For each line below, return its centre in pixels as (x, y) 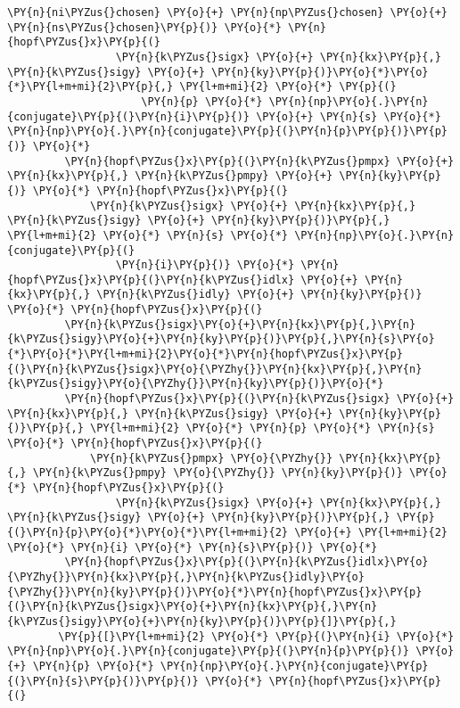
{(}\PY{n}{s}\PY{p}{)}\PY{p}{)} (103, 681)
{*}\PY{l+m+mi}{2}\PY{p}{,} (90, 87)
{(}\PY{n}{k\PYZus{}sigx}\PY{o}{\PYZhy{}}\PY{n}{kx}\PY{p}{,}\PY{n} (215, 369)
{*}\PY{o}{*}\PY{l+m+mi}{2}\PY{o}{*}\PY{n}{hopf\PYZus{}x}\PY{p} (205, 354)
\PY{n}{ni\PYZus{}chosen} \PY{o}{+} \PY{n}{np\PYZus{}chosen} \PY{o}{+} (227, 12)
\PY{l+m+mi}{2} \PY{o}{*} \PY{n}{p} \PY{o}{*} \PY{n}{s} (263, 428)
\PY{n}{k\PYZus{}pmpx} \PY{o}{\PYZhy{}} (212, 458)
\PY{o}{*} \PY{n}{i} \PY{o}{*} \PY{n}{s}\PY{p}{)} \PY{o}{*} (193, 547)
